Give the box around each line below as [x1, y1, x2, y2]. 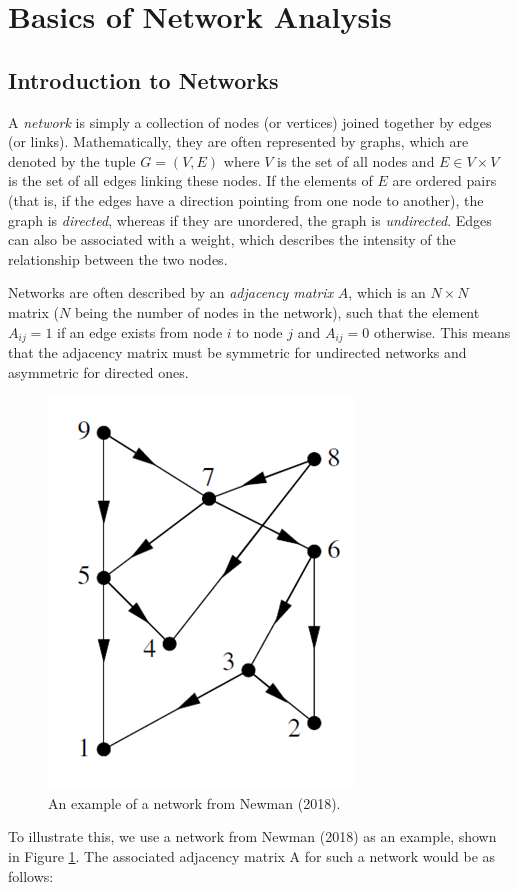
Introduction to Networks [8, 64, 279, 95]
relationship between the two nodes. [8, 248, 228, 269]
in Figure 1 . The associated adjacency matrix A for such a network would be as [8, 845, 496, 866]
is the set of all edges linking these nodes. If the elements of [8, 170, 373, 191]
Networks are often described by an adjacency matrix [8, 282, 334, 303]
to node [236, 321, 283, 342]
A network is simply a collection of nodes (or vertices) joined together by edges [8, 111, 492, 132]
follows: [8, 865, 54, 886]
